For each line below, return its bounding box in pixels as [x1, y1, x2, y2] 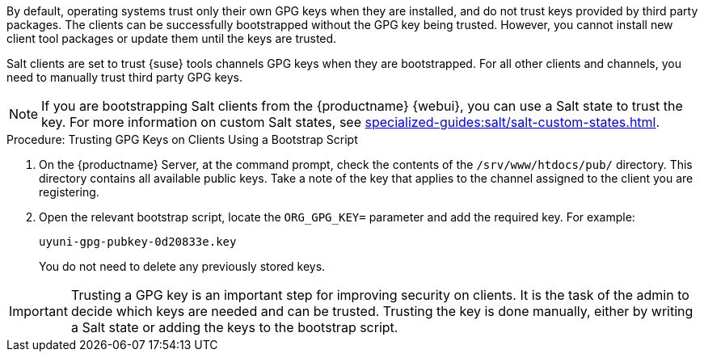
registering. [39, 185, 99, 199]
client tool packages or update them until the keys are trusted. [6, 32, 337, 45]
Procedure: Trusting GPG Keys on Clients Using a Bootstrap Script [6, 133, 358, 146]
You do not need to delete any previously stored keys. [39, 259, 326, 273]
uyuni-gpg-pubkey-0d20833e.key [39, 235, 237, 248]
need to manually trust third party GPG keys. [6, 70, 242, 84]
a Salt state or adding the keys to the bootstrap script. [70, 319, 398, 335]
